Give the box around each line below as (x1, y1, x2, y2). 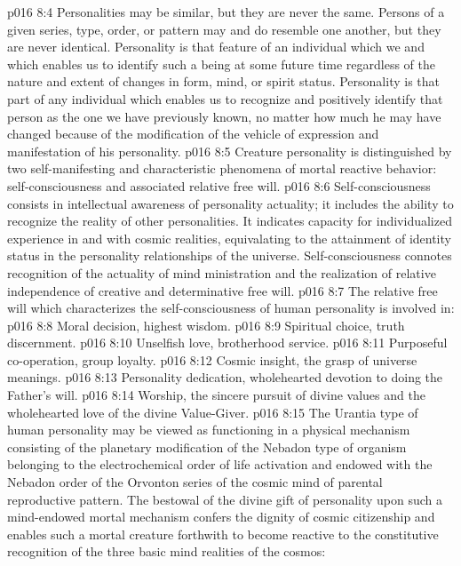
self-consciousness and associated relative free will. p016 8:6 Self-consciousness (7, 176, 431, 195)
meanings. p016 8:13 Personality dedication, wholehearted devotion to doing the (7, 368, 443, 387)
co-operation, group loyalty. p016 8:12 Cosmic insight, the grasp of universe (7, 350, 417, 369)
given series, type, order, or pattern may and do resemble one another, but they (7, 20, 441, 38)
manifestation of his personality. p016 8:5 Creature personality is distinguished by (7, 141, 452, 160)
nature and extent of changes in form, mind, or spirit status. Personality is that (7, 72, 440, 91)
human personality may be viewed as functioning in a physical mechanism (7, 420, 410, 439)
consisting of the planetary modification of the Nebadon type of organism (7, 437, 407, 456)
